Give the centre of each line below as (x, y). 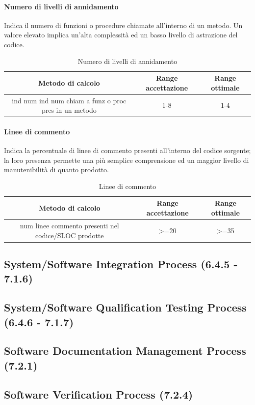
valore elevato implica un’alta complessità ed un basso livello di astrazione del (121, 35)
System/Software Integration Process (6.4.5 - (121, 264)
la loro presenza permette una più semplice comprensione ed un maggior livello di (127, 160)
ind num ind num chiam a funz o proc (69, 100)
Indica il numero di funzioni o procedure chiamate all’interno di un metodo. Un (123, 25)
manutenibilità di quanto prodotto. (56, 170)
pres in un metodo (69, 110)
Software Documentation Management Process (125, 351)
